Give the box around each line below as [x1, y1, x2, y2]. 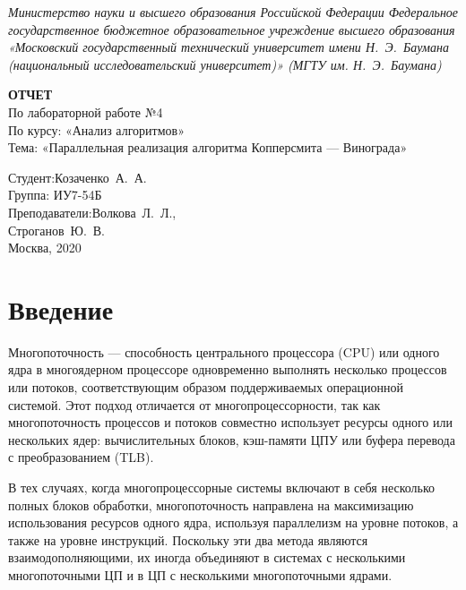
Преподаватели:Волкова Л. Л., [8, 202, 177, 221]
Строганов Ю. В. [8, 220, 106, 239]
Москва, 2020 [8, 238, 82, 257]
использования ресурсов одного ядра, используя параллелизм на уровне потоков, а [8, 513, 459, 532]
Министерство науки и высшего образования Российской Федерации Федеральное [8, 3, 459, 21]
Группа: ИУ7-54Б [8, 185, 102, 204]
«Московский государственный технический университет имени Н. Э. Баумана [8, 38, 449, 56]
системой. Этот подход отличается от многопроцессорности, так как [8, 395, 381, 414]
